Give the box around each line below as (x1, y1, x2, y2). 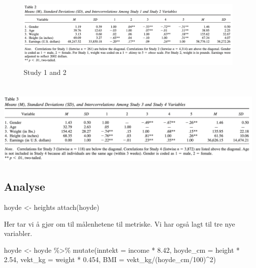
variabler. (4, 228, 32, 238)
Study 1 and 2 (24, 67, 66, 77)
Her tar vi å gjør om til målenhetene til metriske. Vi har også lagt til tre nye (4, 218, 235, 229)
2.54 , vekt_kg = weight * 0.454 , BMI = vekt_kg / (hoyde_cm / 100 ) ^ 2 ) (4, 254, 216, 265)
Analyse (4, 179, 45, 194)
